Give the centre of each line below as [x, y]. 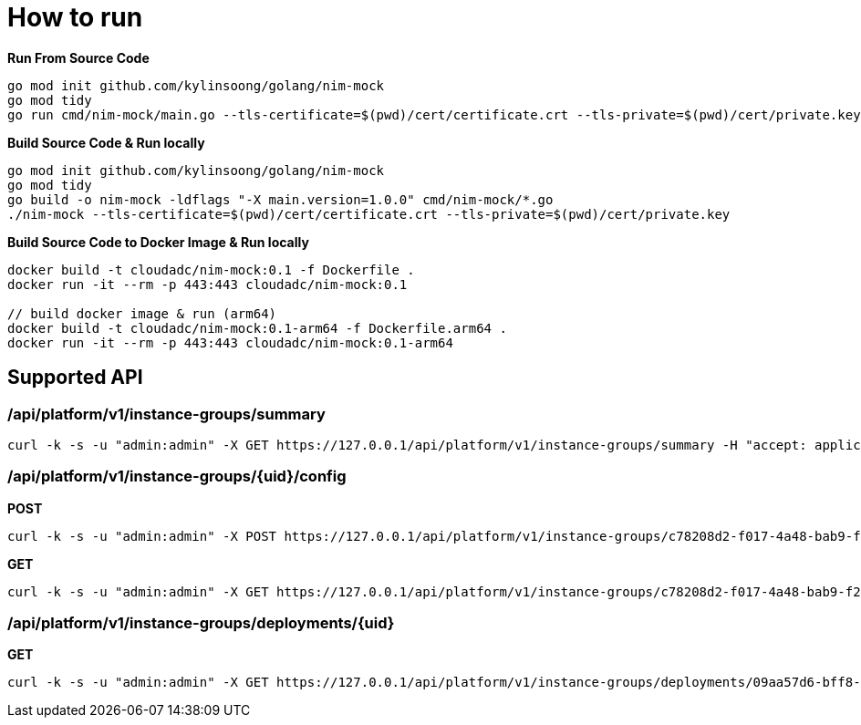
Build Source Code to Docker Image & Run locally [158, 242]
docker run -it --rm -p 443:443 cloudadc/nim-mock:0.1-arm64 [230, 342]
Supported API [75, 378]
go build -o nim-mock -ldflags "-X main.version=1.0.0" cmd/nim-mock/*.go [280, 199]
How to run [75, 17]
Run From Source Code [78, 57]
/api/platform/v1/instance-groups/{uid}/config [177, 476]
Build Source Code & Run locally [106, 142]
